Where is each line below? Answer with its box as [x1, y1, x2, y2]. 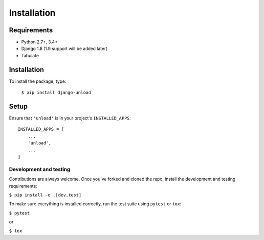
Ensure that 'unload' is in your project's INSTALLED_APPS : [9, 115, 131, 121]
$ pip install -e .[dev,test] [9, 192, 82, 198]
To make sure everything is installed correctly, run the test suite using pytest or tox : [9, 201, 182, 207]
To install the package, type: [9, 78, 66, 84]
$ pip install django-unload [21, 90, 91, 96]
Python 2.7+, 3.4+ [21, 39, 58, 45]
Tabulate [21, 52, 39, 58]
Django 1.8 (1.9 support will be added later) [21, 46, 108, 51]
